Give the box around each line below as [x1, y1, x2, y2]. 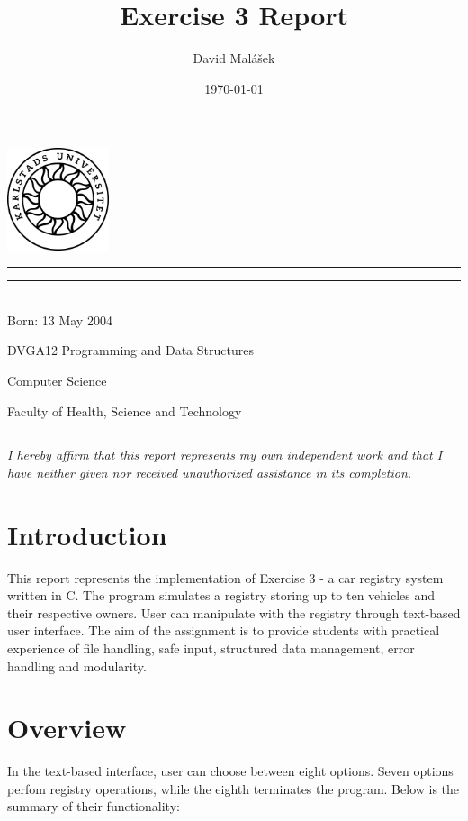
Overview [7, 709, 127, 746]
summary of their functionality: [7, 797, 180, 816]
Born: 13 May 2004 [7, 310, 112, 329]
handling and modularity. [7, 656, 147, 675]
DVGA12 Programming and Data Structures [7, 341, 254, 360]
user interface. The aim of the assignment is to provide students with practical [7, 621, 440, 640]
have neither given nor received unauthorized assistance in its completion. [7, 462, 412, 481]
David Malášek [193, 49, 275, 68]
